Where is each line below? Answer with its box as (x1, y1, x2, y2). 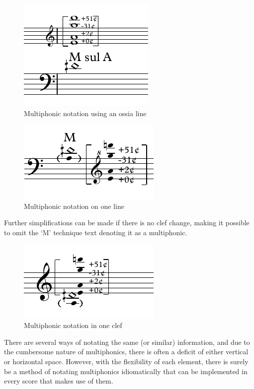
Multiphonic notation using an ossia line (24, 108, 147, 118)
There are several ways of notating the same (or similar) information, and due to (4, 336, 250, 347)
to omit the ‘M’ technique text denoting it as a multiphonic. (4, 227, 187, 237)
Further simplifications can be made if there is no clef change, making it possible (4, 217, 250, 228)
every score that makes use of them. (4, 376, 113, 386)
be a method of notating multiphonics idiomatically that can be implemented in (4, 366, 248, 376)
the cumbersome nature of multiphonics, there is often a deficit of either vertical (4, 346, 249, 357)
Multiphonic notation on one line (24, 200, 124, 211)
